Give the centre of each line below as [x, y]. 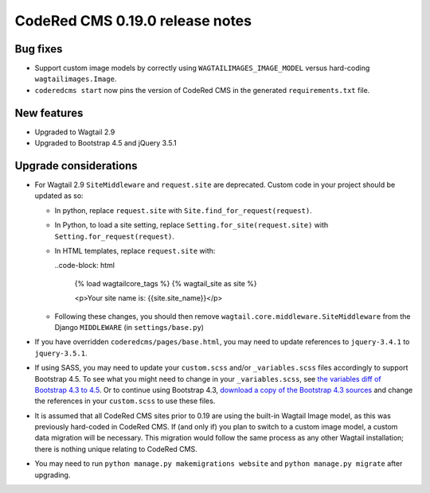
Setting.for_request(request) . [115, 236]
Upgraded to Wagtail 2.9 [75, 132]
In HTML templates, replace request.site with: [135, 251]
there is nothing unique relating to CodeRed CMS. [116, 448]
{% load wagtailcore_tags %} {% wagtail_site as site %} [166, 283]
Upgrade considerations [76, 166]
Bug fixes [39, 49]
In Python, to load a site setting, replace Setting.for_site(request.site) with [192, 225]
